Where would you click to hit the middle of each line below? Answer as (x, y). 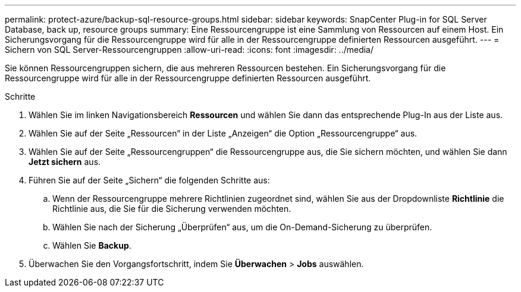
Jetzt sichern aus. (65, 162)
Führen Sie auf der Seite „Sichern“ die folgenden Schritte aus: (149, 180)
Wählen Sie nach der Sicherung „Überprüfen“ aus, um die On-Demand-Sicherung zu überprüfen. (242, 227)
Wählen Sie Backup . (92, 245)
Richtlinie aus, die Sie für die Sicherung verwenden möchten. (172, 209)
